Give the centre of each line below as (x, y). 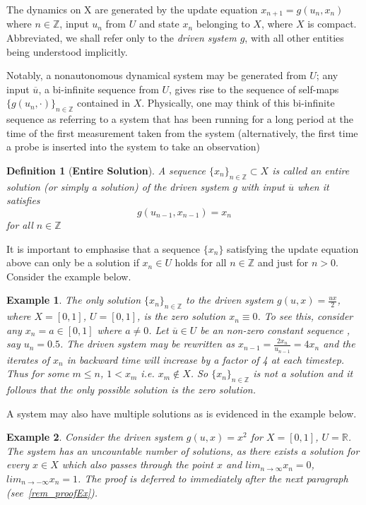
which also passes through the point (137, 464)
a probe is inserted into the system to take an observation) (134, 147)
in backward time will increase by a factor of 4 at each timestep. (206, 359)
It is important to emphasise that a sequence (104, 248)
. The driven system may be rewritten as (147, 344)
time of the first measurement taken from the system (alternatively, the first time (182, 132)
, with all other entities (294, 38)
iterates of (28, 359)
